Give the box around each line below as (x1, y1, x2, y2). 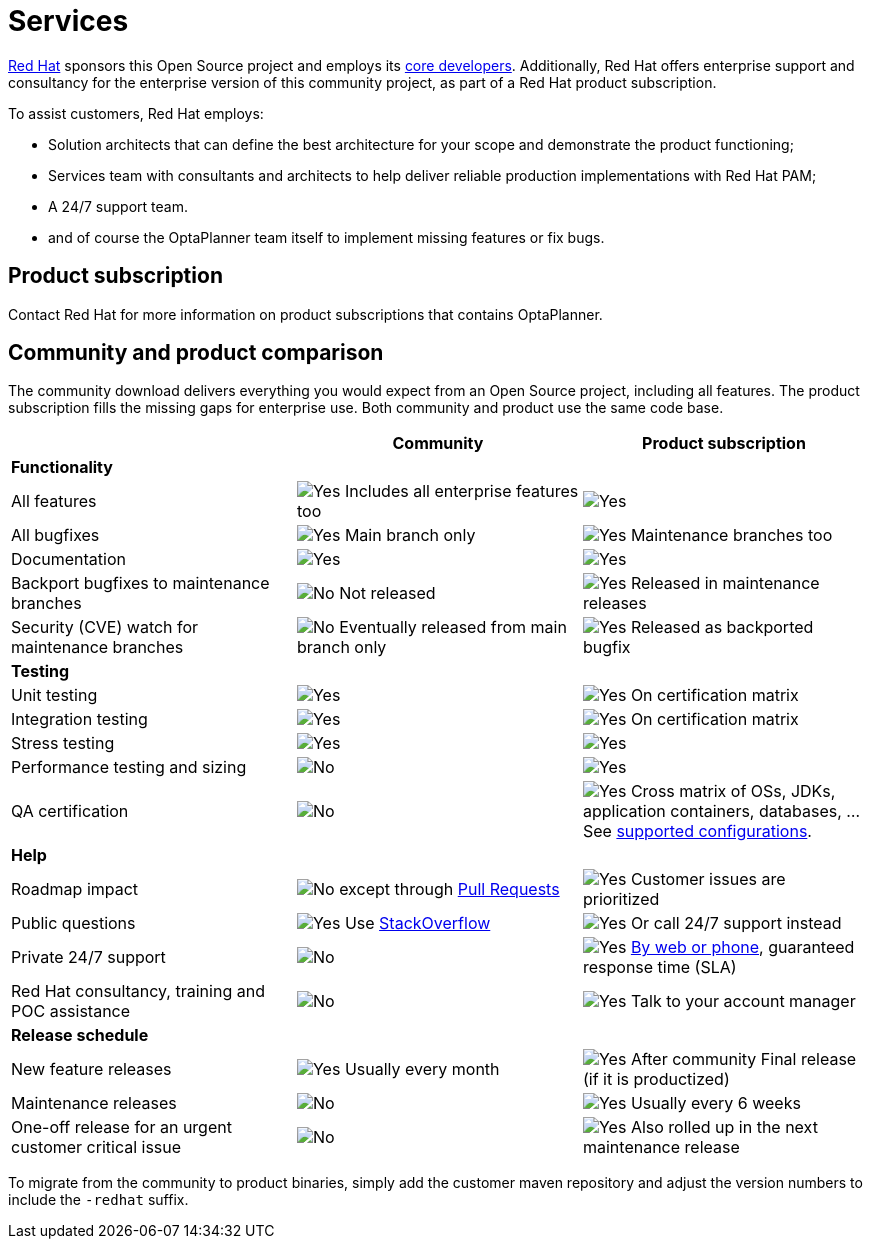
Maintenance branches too (630, 525, 833, 546)
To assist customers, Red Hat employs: (8, 104, 264, 122)
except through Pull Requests (339, 879, 560, 900)
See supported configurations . (582, 821, 812, 842)
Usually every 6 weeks (630, 1093, 801, 1114)
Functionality (11, 457, 113, 478)
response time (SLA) (582, 957, 737, 978)
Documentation (11, 549, 126, 570)
